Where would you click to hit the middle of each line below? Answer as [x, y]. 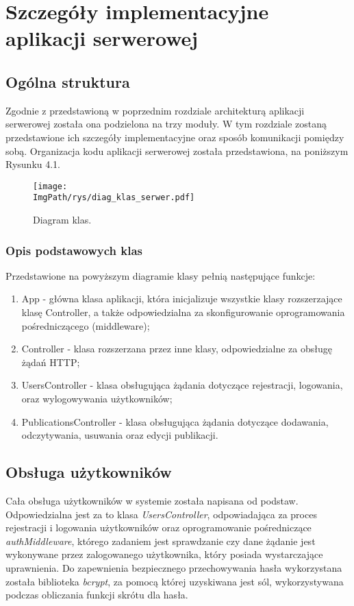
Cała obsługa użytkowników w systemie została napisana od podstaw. [152, 500]
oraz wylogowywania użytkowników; [97, 399]
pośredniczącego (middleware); [86, 325]
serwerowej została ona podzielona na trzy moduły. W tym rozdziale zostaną [166, 124]
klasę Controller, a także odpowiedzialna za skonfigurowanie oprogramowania [183, 312]
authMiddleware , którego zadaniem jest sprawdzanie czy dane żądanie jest [161, 541]
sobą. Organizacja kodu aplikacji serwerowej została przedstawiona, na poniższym [177, 150]
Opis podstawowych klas [74, 250]
